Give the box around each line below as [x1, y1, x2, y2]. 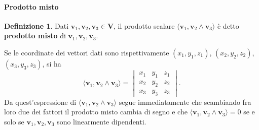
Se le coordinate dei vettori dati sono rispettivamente [4, 47, 169, 57]
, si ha [42, 58, 61, 69]
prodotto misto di [4, 30, 66, 41]
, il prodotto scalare [114, 20, 175, 31]
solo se [4, 116, 24, 126]
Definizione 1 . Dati [4, 20, 69, 31]
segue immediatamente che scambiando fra [119, 96, 251, 107]
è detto [217, 20, 239, 31]
